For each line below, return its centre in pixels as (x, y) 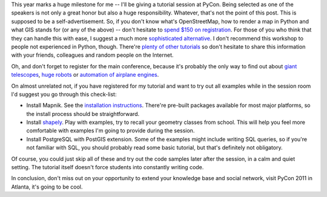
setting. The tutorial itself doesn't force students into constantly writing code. (107, 167)
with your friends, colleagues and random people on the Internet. (92, 55)
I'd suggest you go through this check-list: (64, 94)
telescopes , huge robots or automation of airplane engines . (85, 75)
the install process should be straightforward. (83, 114)
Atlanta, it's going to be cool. (47, 187)
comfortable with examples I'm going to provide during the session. (111, 131)
